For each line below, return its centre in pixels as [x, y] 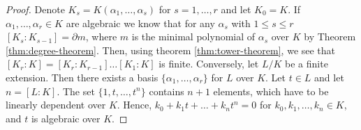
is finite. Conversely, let [209, 64]
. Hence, [134, 105]
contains [167, 91]
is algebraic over [66, 118]
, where [101, 36]
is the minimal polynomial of [193, 36]
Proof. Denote [35, 9]
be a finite [307, 64]
